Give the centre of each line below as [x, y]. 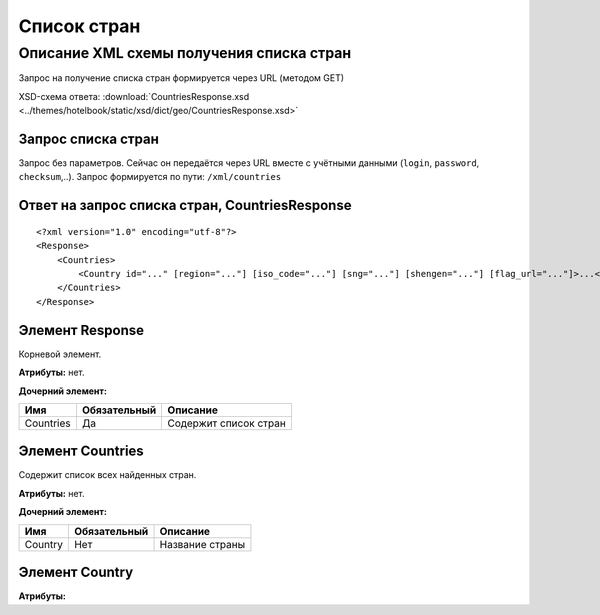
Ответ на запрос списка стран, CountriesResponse [185, 205]
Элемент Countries [81, 451]
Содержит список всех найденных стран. [107, 475]
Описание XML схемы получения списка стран [185, 53]
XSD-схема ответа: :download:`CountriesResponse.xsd [134, 96]
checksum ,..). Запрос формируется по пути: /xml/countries [150, 177]
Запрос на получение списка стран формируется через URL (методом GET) [181, 78]
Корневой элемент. [60, 354]
